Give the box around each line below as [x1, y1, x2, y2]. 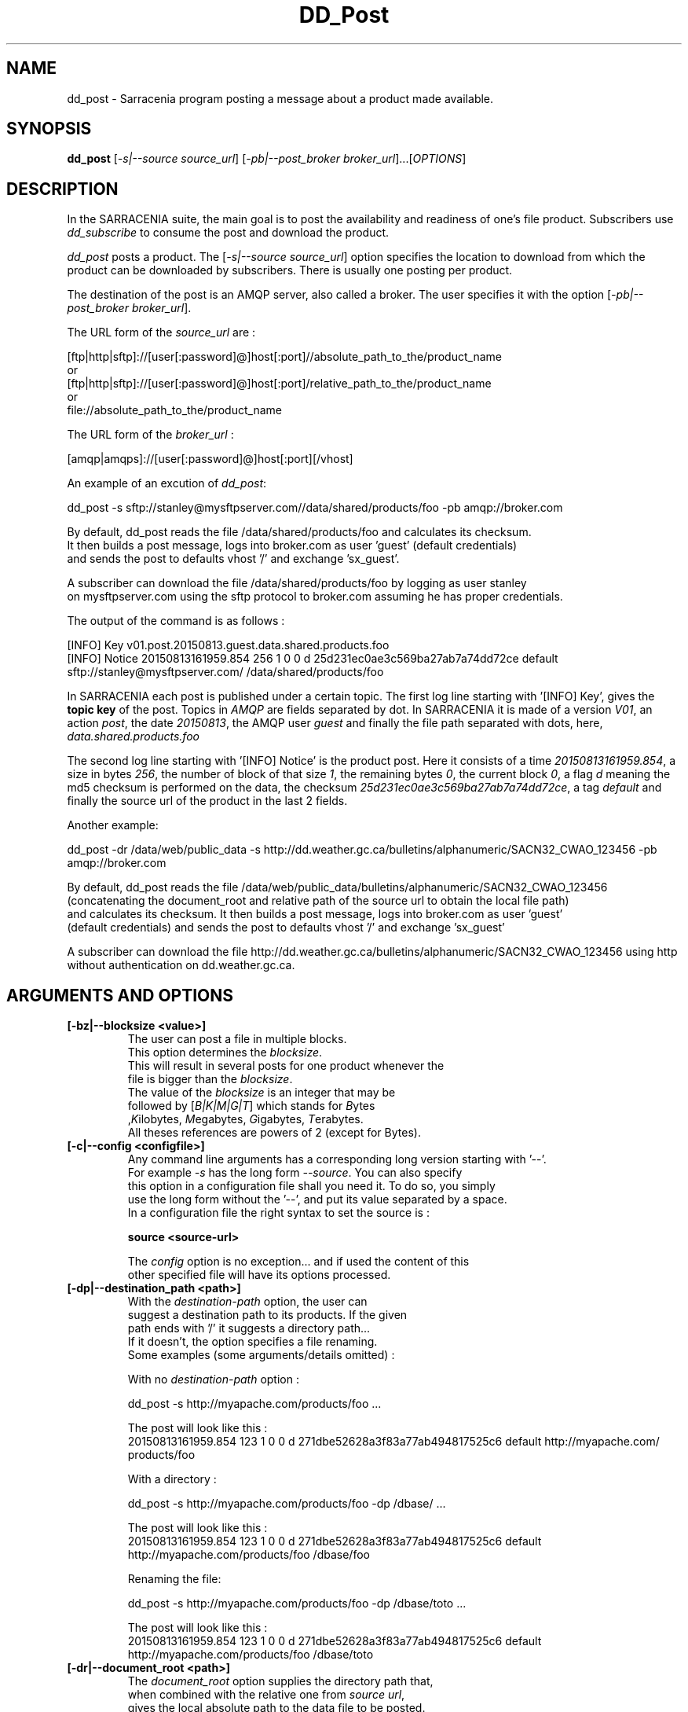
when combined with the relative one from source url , [127, 1688, 405, 1702]
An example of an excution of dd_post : [67, 476, 267, 490]
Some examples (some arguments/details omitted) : [127, 1348, 395, 1362]
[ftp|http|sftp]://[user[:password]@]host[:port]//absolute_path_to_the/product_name [67, 350, 502, 364]
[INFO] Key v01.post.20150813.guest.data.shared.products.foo [67, 638, 390, 652]
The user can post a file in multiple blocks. [127, 1032, 347, 1046]
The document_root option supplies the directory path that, [127, 1674, 434, 1688]
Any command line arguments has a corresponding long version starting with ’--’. [127, 1152, 547, 1166]
